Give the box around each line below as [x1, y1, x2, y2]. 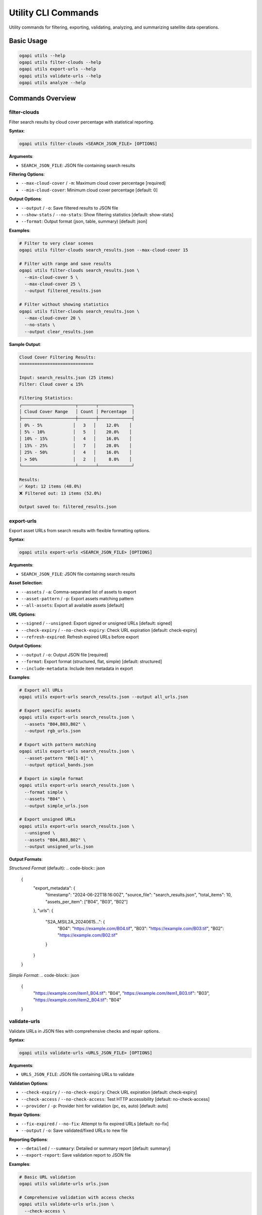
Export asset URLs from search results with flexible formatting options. [9, 528, 150, 534]
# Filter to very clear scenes [19, 241, 94, 246]
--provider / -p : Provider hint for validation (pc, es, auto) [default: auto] [21, 1103, 168, 1109]
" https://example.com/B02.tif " [57, 932, 118, 938]
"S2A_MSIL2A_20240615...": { [45, 919, 105, 924]
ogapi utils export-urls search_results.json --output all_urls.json [19, 694, 188, 700]
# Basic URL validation [19, 1174, 76, 1180]
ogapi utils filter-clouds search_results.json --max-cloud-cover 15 [19, 247, 188, 253]
